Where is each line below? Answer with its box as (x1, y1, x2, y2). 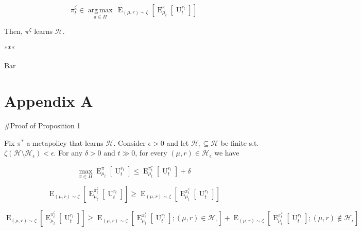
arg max (88, 7, 113, 14)
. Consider (113, 137, 146, 148)
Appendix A (4, 90, 93, 111)
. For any (54, 147, 83, 158)
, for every (135, 147, 167, 158)
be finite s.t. (220, 137, 259, 148)
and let (166, 137, 189, 148)
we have (214, 147, 239, 158)
